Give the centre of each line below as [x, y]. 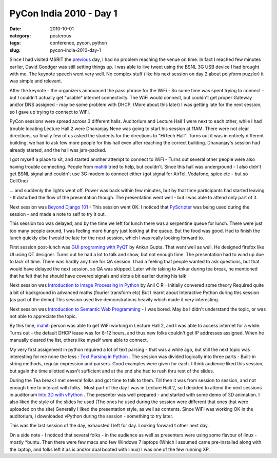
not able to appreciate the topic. [43, 316]
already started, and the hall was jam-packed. [58, 150]
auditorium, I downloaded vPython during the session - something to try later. [92, 416]
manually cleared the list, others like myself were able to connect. [79, 340]
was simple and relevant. [36, 81]
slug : [15, 50]
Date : [15, 29]
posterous [61, 35]
